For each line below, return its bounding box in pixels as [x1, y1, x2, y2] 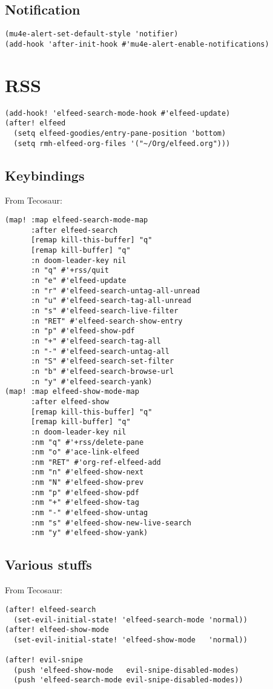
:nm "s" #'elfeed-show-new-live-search [30, 518, 191, 527]
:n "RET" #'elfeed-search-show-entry [30, 316, 183, 325]
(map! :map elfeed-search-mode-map [5, 216, 148, 225]
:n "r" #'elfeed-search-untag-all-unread [30, 286, 200, 295]
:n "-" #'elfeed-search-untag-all [30, 347, 170, 356]
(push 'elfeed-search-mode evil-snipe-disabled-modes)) [13, 676, 243, 685]
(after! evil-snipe [5, 656, 83, 665]
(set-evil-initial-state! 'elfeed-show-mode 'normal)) [13, 635, 248, 644]
